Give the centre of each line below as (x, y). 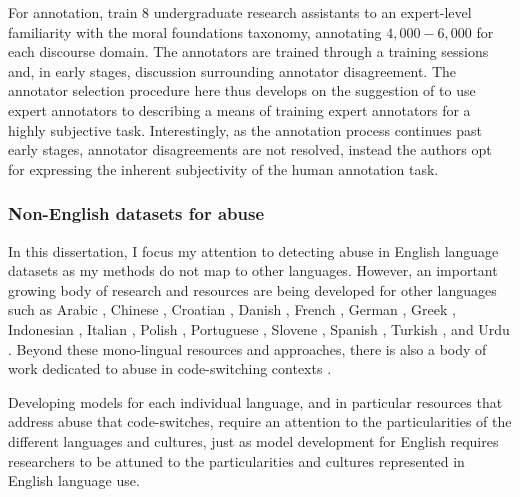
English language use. (74, 480)
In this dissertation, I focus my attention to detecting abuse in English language (253, 250)
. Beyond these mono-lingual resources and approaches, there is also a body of (247, 348)
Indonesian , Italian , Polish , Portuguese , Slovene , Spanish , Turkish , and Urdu (259, 328)
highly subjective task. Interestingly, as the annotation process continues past (245, 129)
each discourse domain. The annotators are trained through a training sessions (248, 51)
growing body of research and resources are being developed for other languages (252, 289)
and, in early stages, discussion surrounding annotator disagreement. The (232, 70)
